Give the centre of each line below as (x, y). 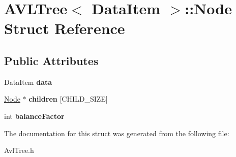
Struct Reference (65, 28)
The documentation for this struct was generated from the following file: (117, 133)
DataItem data (28, 82)
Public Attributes (51, 60)
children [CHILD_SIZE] (68, 99)
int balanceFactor (34, 116)
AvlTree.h (19, 150)
